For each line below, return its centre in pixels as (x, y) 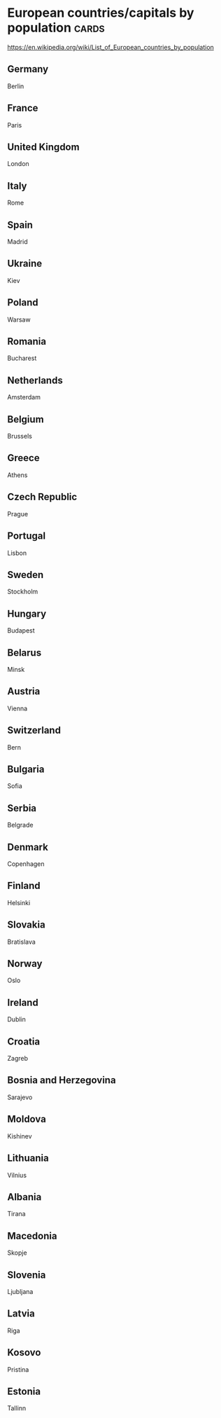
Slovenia (27, 1275)
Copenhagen (26, 864)
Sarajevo (20, 1097)
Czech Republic (42, 497)
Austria (24, 691)
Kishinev (20, 1136)
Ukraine (25, 264)
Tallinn (17, 1408)
